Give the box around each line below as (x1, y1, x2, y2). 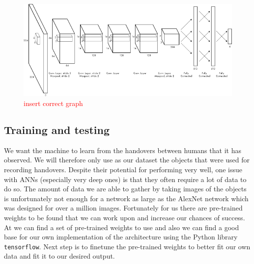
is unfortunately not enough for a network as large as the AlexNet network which (4, 193, 249, 203)
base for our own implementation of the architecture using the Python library (4, 232, 238, 242)
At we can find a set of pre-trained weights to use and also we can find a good (4, 222, 239, 232)
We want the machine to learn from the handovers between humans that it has (4, 145, 241, 155)
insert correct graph (24, 98, 83, 108)
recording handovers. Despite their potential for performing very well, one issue (4, 164, 242, 174)
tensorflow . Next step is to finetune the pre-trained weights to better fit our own (4, 241, 251, 251)
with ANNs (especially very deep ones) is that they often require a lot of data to (4, 174, 247, 184)
